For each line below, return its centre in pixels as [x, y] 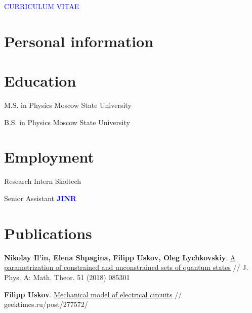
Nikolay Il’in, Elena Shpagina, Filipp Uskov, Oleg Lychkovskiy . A [120, 257]
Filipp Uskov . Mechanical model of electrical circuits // [93, 294]
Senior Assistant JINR [40, 198]
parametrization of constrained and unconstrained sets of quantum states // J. [126, 267]
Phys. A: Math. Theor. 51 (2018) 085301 [67, 277]
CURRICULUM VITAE [42, 6]
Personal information [79, 41]
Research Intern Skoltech [43, 181]
